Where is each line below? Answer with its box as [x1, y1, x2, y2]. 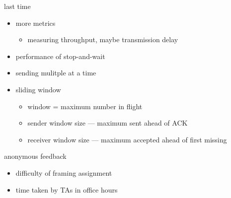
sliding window [15, 84, 61, 94]
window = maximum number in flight [27, 101, 143, 111]
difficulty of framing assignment [15, 167, 112, 178]
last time [4, 1, 31, 11]
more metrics [15, 17, 56, 28]
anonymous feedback [4, 151, 67, 161]
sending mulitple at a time [15, 67, 96, 78]
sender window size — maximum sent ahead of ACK [27, 118, 188, 128]
